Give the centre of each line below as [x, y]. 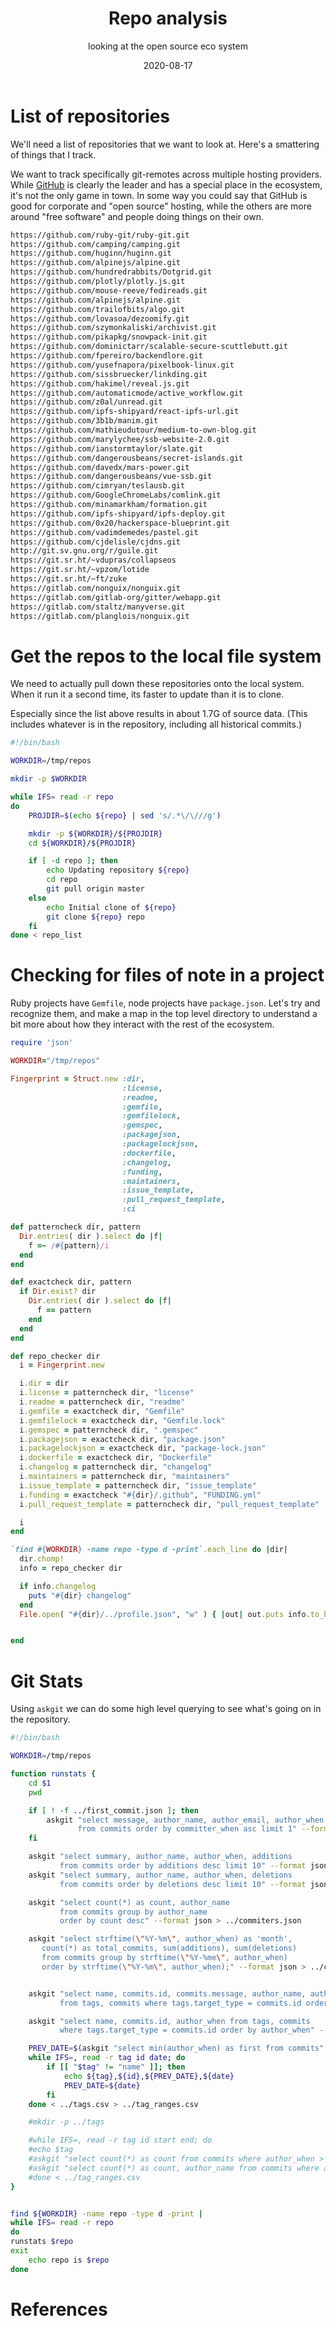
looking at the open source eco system [168, 46]
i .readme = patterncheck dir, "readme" [102, 1402]
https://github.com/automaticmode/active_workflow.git [127, 393]
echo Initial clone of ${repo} [111, 907]
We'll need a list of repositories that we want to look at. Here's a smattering [165, 144]
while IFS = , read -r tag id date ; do [107, 2058]
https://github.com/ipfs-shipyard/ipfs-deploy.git [118, 513]
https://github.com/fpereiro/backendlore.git [106, 356]
